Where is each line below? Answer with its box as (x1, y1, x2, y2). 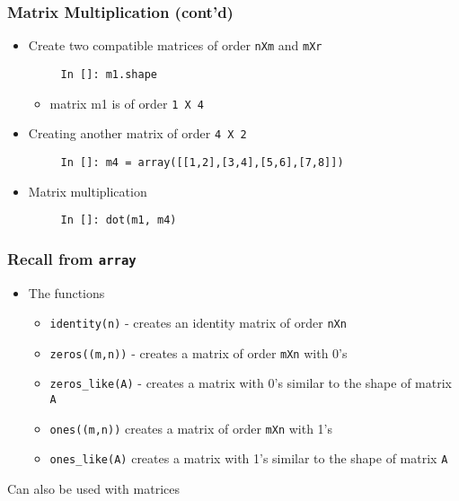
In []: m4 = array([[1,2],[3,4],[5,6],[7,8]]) (60, 155, 344, 169)
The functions (28, 283, 105, 302)
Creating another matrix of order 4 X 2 (28, 124, 247, 143)
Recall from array (7, 247, 137, 269)
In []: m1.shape (60, 67, 157, 81)
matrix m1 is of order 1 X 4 (49, 93, 204, 112)
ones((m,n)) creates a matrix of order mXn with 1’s (49, 418, 333, 437)
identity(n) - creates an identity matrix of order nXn (49, 313, 347, 332)
